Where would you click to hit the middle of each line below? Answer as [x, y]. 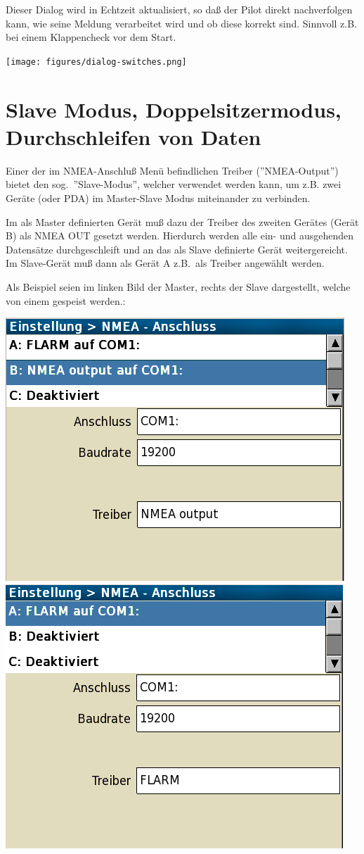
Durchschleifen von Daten [134, 136]
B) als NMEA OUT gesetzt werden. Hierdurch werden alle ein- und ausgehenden [180, 236]
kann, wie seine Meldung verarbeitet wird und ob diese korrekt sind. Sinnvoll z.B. [181, 23]
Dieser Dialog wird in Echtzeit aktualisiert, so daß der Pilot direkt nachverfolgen [179, 9]
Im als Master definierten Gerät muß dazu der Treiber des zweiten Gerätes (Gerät [182, 221]
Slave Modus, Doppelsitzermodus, [174, 109]
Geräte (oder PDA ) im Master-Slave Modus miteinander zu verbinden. [158, 197]
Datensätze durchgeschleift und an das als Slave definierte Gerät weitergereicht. [177, 249]
